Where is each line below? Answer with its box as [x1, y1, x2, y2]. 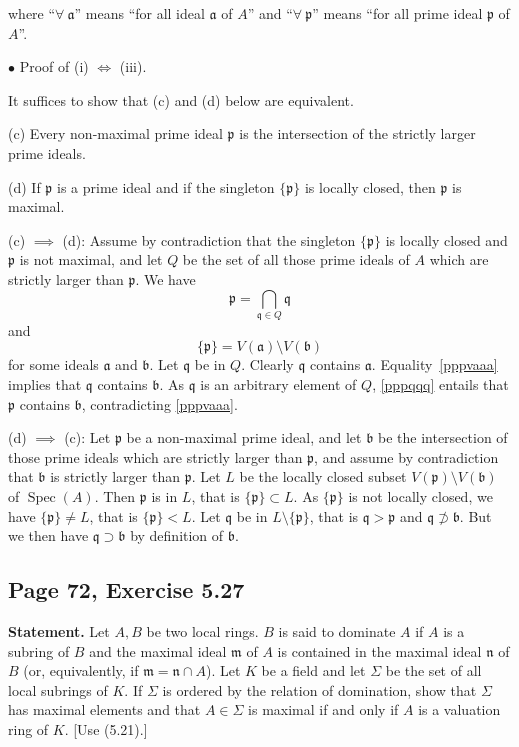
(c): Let [64, 427, 111, 448]
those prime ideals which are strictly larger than [8, 446, 303, 467]
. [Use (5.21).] [64, 718, 148, 739]
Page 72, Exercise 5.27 [8, 574, 245, 605]
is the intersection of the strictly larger [239, 123, 476, 144]
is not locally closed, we [348, 486, 493, 507]
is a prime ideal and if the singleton [57, 176, 275, 197]
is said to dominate [278, 621, 396, 641]
